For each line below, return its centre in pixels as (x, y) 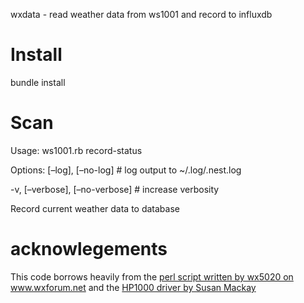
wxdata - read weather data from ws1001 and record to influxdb (141, 14)
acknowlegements (89, 249)
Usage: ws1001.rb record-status (76, 150)
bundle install (38, 82)
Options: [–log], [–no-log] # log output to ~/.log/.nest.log (126, 170)
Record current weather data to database (95, 208)
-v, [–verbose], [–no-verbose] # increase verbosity (115, 189)
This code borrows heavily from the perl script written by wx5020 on (152, 276)
